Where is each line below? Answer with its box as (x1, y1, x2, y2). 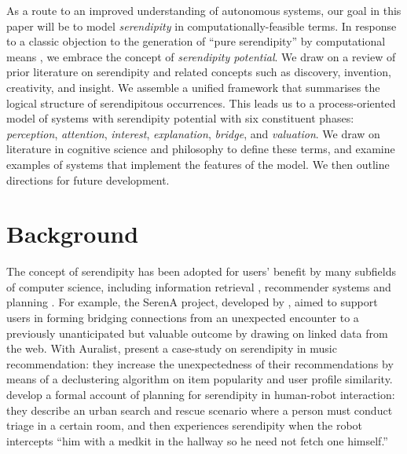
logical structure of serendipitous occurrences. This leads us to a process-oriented (6, 94, 396, 111)
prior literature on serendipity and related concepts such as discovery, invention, (6, 64, 391, 80)
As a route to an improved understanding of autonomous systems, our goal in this (6, 2, 401, 18)
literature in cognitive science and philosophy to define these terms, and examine (6, 141, 395, 157)
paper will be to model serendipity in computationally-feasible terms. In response (6, 17, 397, 34)
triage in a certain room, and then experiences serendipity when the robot (6, 417, 363, 434)
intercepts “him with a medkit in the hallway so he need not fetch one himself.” (6, 432, 388, 449)
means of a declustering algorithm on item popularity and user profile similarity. (6, 371, 393, 387)
